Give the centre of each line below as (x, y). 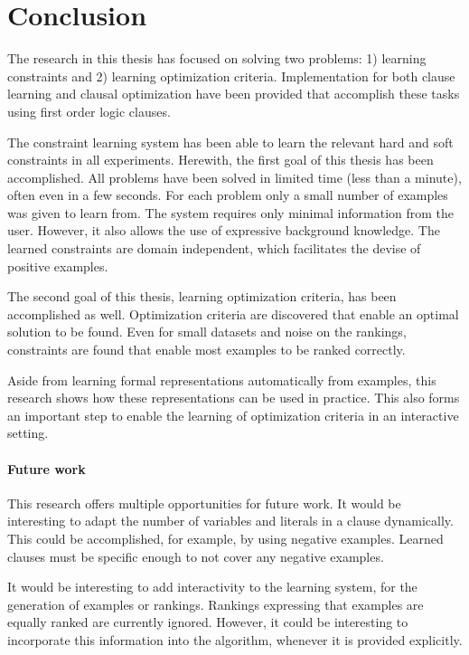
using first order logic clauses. (89, 111)
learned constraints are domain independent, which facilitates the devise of (214, 248)
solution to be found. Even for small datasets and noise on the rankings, (207, 332)
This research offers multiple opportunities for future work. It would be (204, 503)
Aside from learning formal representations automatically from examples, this (222, 380)
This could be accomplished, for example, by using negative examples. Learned (225, 538)
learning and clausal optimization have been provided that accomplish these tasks (234, 94)
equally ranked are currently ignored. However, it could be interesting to (208, 622)
